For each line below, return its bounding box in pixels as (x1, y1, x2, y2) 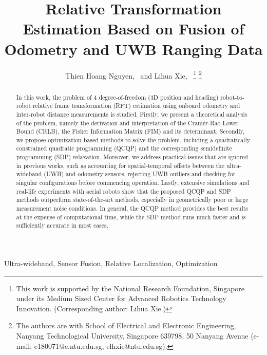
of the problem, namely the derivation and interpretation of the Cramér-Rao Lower (16, 118, 239, 127)
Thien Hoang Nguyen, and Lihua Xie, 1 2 (65, 68, 202, 81)
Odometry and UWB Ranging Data (4, 38, 263, 59)
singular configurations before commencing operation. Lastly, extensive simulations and (16, 178, 250, 187)
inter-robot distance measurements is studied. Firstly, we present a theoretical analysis (16, 109, 247, 118)
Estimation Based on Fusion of (23, 18, 244, 39)
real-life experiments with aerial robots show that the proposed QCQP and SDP (16, 186, 231, 195)
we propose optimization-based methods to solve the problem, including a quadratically (16, 135, 250, 144)
